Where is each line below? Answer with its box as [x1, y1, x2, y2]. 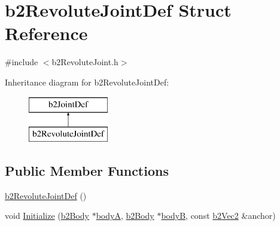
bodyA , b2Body [96, 209, 154, 222]
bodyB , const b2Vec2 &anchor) [161, 209, 276, 222]
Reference [5, 21, 88, 45]
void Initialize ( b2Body [5, 209, 90, 222]
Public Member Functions [5, 161, 169, 180]
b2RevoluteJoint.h [51, 56, 118, 68]
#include [5, 56, 38, 68]
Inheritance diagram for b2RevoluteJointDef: [5, 75, 169, 88]
